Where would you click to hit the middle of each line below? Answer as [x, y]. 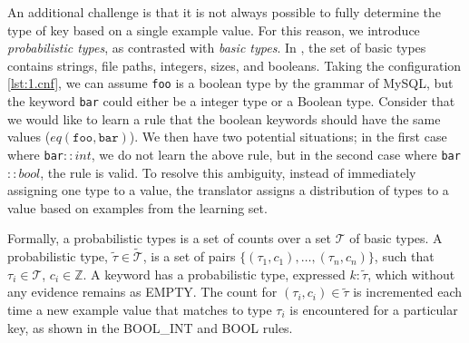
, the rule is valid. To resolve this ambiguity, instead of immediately [228, 172]
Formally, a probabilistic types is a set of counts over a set [169, 238]
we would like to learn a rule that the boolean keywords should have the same [224, 118]
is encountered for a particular [374, 309]
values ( [29, 137]
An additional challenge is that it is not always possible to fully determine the [224, 12]
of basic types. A [396, 238]
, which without [411, 274]
